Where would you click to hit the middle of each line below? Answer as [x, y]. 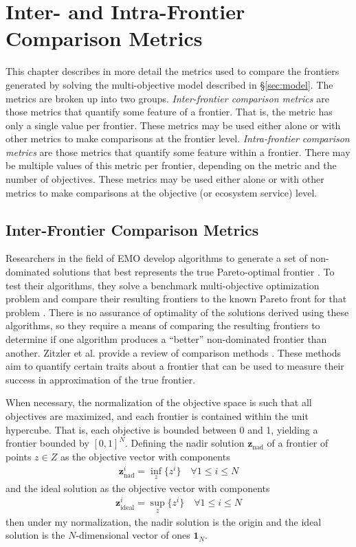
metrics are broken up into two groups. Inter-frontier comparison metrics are [167, 98]
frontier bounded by [47, 443]
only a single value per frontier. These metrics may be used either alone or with [173, 125]
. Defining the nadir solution [185, 443]
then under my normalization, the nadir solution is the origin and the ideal [164, 521]
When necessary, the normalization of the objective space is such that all [159, 402]
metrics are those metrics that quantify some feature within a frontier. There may [178, 152]
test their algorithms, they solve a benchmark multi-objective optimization [163, 285]
